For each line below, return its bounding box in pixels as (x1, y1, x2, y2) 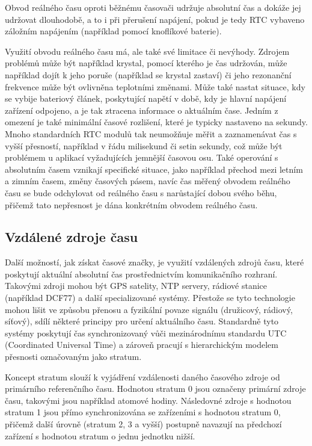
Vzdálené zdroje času (5, 228, 138, 246)
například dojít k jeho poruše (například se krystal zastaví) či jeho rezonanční (5, 68, 292, 81)
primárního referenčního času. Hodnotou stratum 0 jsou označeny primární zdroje (5, 382, 306, 395)
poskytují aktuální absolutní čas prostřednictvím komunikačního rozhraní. (5, 267, 278, 280)
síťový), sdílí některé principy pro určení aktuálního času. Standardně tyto (5, 315, 279, 327)
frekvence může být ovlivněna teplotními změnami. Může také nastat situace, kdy (5, 80, 305, 93)
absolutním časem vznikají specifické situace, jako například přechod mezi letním (5, 163, 303, 175)
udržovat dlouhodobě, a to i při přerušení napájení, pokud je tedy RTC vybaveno (5, 13, 305, 25)
